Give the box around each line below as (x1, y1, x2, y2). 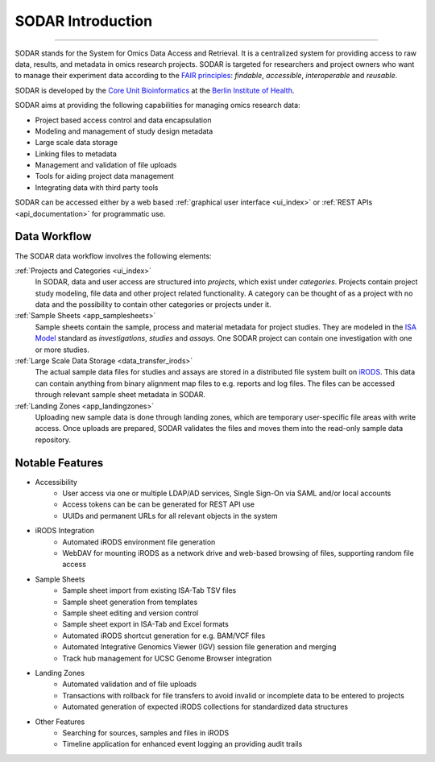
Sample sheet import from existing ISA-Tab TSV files (62, 586, 237, 595)
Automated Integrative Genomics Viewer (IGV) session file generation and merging (62, 642, 337, 652)
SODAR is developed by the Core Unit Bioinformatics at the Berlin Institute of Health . (14, 85, 295, 95)
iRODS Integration (35, 526, 95, 536)
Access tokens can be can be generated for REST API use (62, 499, 255, 509)
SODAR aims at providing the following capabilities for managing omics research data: (14, 101, 301, 110)
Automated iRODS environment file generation (62, 536, 216, 547)
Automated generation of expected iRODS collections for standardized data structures (62, 702, 349, 712)
